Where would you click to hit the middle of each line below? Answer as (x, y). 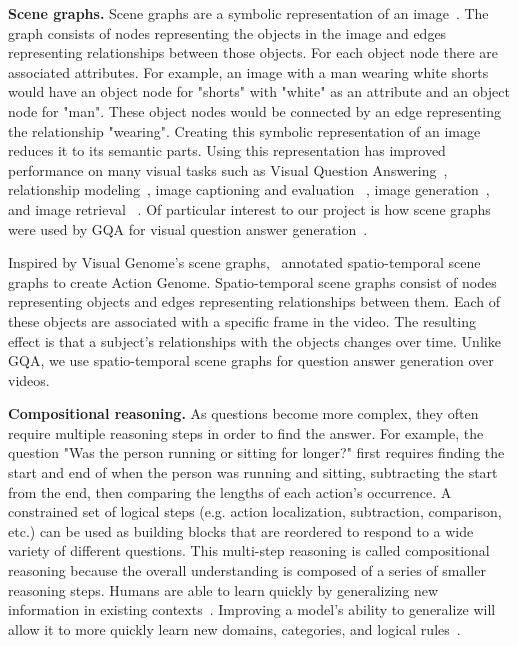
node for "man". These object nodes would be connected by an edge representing (255, 110)
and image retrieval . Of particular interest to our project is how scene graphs (249, 208)
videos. (29, 379)
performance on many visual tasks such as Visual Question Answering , (228, 169)
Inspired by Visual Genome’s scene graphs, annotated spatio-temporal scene (244, 262)
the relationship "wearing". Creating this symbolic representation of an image (244, 130)
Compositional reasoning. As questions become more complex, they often (243, 413)
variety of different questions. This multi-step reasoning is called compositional (249, 550)
